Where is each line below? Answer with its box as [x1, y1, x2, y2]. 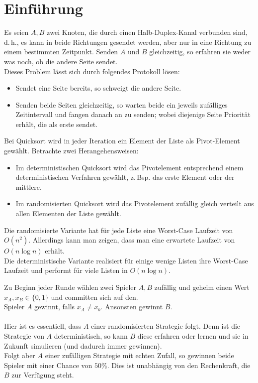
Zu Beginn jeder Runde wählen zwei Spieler [4, 282, 137, 292]
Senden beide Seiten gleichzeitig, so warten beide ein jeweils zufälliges [15, 99, 228, 110]
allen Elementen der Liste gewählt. [15, 208, 121, 219]
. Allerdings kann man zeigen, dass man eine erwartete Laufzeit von [28, 235, 235, 245]
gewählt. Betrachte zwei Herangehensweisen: [4, 145, 139, 156]
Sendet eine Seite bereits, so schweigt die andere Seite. [15, 83, 181, 93]
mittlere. [15, 181, 42, 192]
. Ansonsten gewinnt [100, 301, 163, 312]
